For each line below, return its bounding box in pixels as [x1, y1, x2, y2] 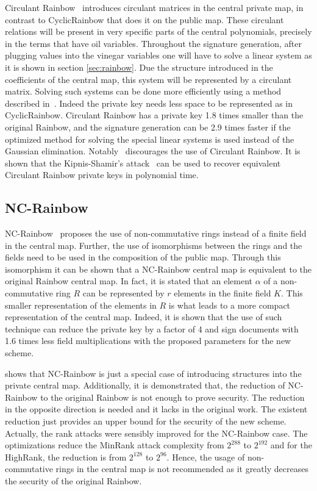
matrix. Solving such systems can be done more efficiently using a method [5, 85, 282, 98]
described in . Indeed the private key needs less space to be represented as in [5, 96, 293, 109]
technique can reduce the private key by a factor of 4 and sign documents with [5, 322, 299, 335]
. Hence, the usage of [166, 450, 245, 463]
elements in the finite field [174, 287, 271, 299]
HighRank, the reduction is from [5, 450, 127, 463]
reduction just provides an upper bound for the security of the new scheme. [5, 415, 287, 428]
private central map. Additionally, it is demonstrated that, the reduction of [5, 379, 285, 392]
